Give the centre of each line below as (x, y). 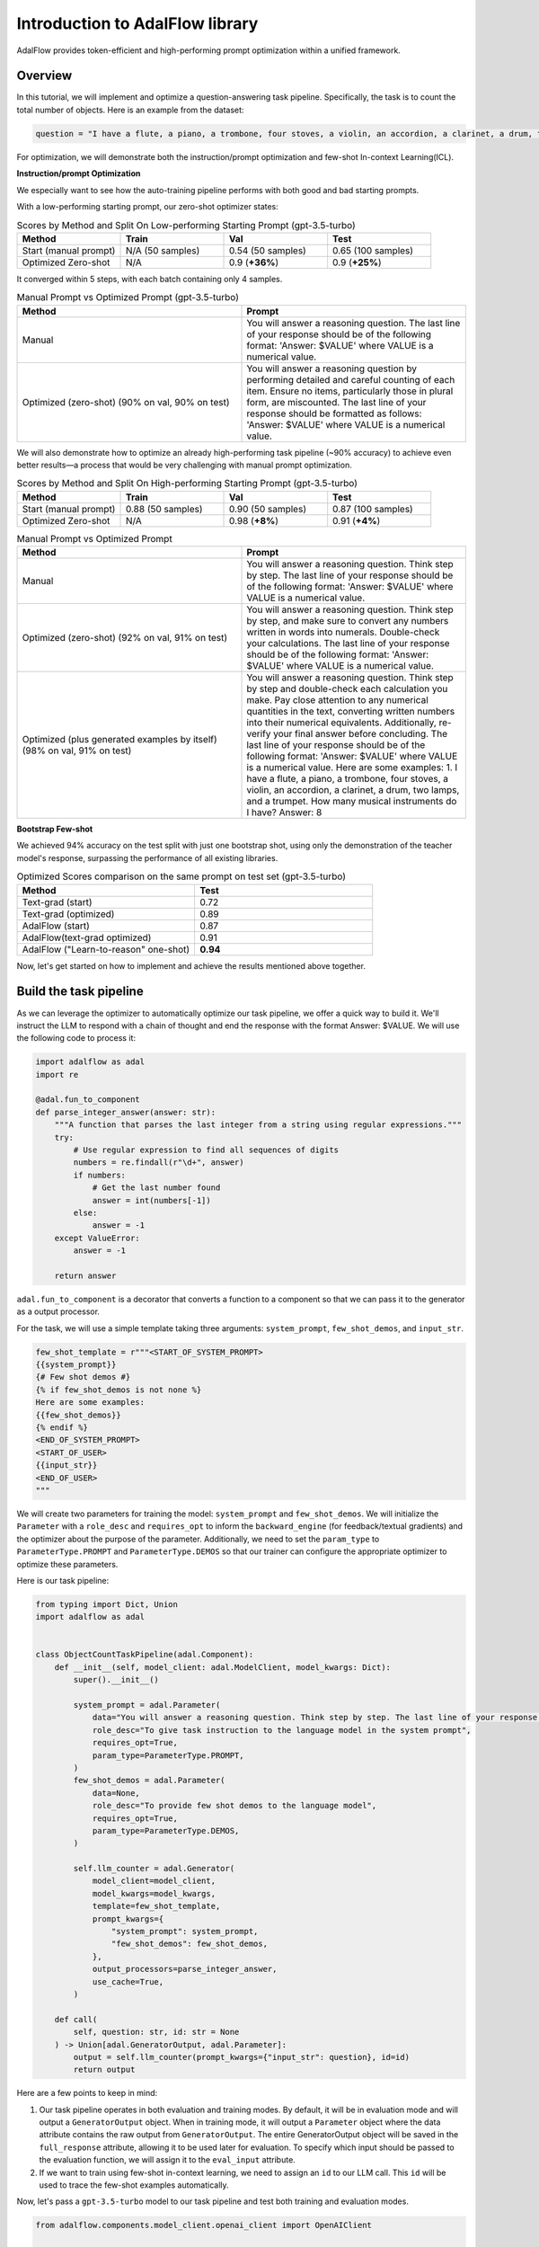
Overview (44, 76)
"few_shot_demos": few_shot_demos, (190, 1944)
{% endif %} (62, 1428)
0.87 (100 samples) (373, 509)
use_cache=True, (128, 1981)
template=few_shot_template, (156, 1906)
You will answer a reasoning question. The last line (353, 323)
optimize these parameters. (67, 1564)
